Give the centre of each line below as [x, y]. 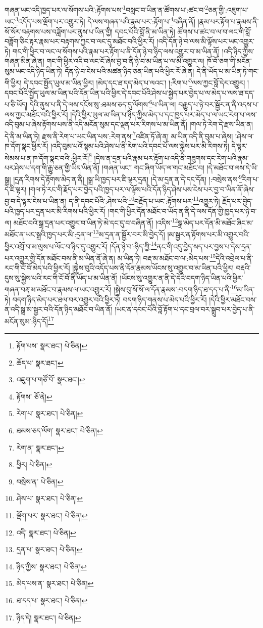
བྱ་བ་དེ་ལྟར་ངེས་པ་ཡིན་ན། [36, 200]
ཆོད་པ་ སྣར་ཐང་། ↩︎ [40, 362]
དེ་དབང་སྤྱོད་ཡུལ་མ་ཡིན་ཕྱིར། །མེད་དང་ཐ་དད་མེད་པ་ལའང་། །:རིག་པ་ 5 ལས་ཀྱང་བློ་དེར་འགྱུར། [135, 82]
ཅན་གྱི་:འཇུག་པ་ [228, 9]
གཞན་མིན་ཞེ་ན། [24, 61]
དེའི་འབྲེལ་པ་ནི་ [234, 258]
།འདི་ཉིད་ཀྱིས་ [238, 51]
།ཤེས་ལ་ [244, 136]
